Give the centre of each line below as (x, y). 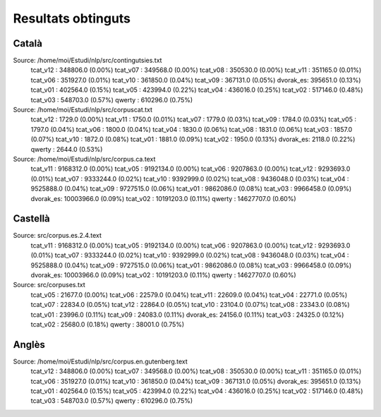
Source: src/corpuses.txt (49, 285)
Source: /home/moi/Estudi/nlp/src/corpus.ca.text (84, 159)
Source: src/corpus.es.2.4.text (57, 236)
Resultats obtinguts (72, 18)
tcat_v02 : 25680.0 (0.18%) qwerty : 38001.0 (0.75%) (108, 324)
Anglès (29, 345)
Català (28, 43)
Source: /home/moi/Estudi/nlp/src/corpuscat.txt (83, 110)
